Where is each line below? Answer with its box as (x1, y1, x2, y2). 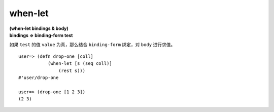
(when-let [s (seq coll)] (47, 61, 113, 66)
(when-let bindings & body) (9, 25, 68, 31)
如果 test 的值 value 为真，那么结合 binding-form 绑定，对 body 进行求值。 (9, 42, 176, 48)
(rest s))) (58, 67, 86, 73)
